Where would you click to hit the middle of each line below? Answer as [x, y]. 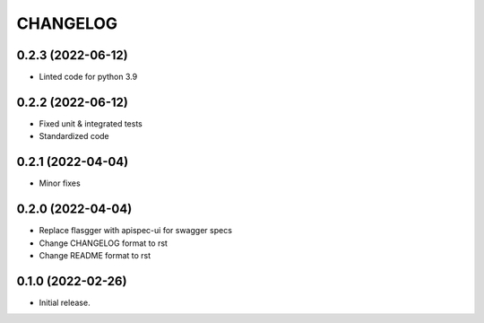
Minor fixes [60, 183]
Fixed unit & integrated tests [91, 123]
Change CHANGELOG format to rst [103, 243]
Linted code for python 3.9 [88, 77]
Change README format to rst [95, 255]
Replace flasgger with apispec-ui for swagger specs [136, 231]
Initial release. [65, 302]
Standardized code [74, 136]
